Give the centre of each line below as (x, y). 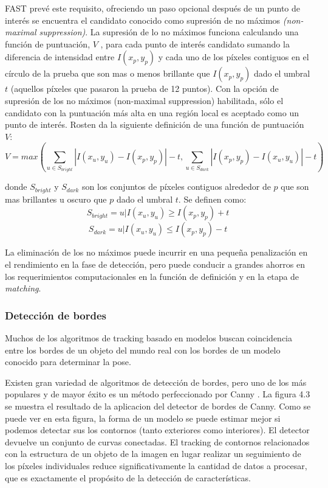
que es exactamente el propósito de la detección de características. (128, 477)
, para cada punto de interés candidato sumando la (195, 44)
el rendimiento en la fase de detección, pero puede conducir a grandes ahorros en (155, 264)
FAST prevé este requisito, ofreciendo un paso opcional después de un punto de (153, 8)
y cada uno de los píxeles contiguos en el (234, 57)
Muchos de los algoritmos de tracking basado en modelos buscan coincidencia (149, 337)
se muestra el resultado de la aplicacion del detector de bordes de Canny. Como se (158, 406)
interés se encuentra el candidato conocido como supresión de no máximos (143, 20)
